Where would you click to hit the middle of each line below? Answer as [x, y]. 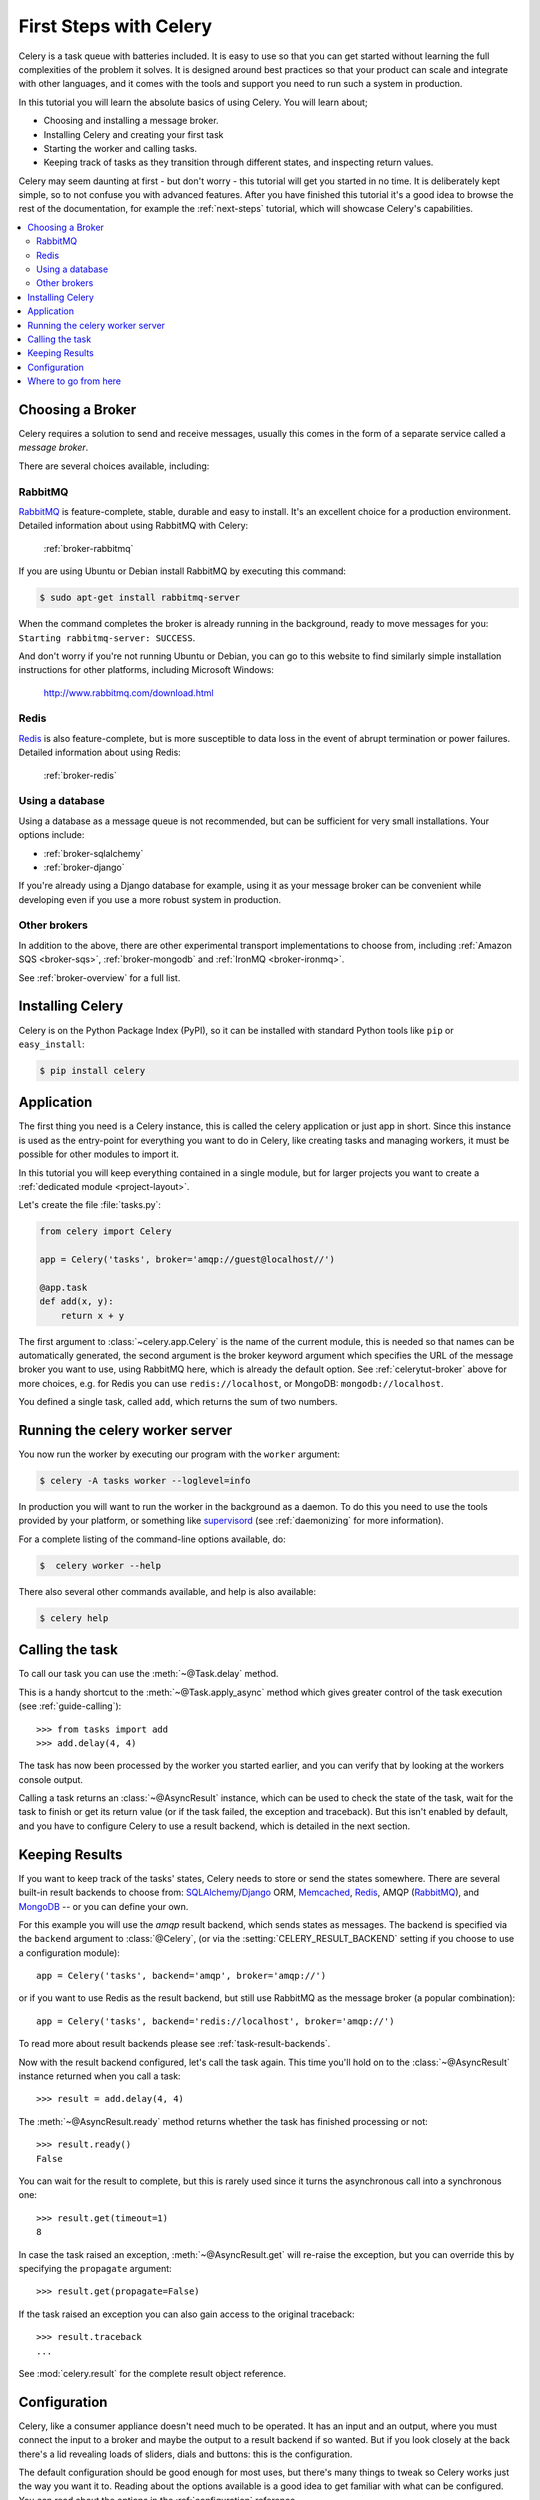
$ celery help [74, 1618]
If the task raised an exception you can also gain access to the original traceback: [186, 2314]
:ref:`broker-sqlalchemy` [93, 853]
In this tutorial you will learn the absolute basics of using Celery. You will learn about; [193, 102]
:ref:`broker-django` [84, 867]
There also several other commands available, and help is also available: [167, 1591]
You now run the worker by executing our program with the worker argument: [179, 1454]
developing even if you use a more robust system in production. [150, 899]
